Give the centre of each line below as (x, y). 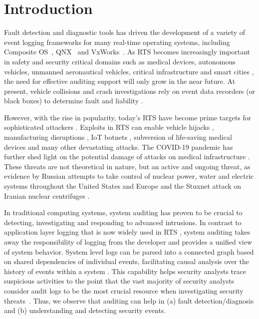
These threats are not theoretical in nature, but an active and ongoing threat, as (127, 166)
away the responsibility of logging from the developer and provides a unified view (128, 242)
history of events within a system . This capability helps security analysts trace (125, 271)
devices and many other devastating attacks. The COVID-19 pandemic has (119, 147)
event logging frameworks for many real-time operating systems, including (117, 42)
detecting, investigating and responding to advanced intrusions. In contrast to (123, 222)
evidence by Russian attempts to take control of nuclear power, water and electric (129, 176)
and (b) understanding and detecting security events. (85, 310)
